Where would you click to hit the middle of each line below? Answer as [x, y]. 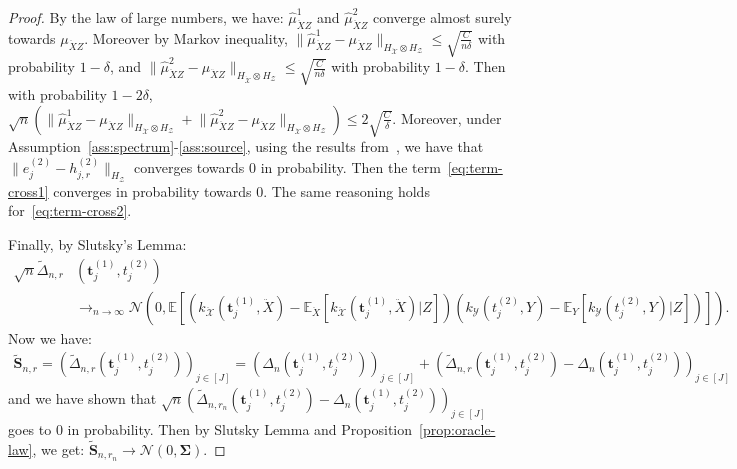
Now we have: [50, 337]
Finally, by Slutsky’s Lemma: [97, 243]
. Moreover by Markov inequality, [186, 37]
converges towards [189, 166]
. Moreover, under [447, 117]
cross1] [28, 190]
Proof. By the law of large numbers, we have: [146, 17]
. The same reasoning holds [346, 190]
